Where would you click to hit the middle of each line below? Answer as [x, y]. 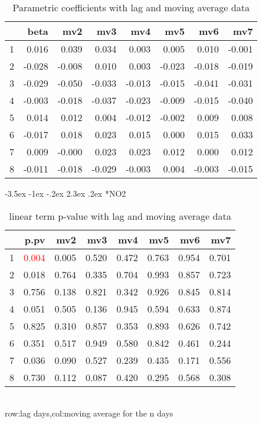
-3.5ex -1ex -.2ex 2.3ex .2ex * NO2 [65, 193]
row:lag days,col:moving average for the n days [89, 413]
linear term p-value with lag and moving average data [120, 216]
